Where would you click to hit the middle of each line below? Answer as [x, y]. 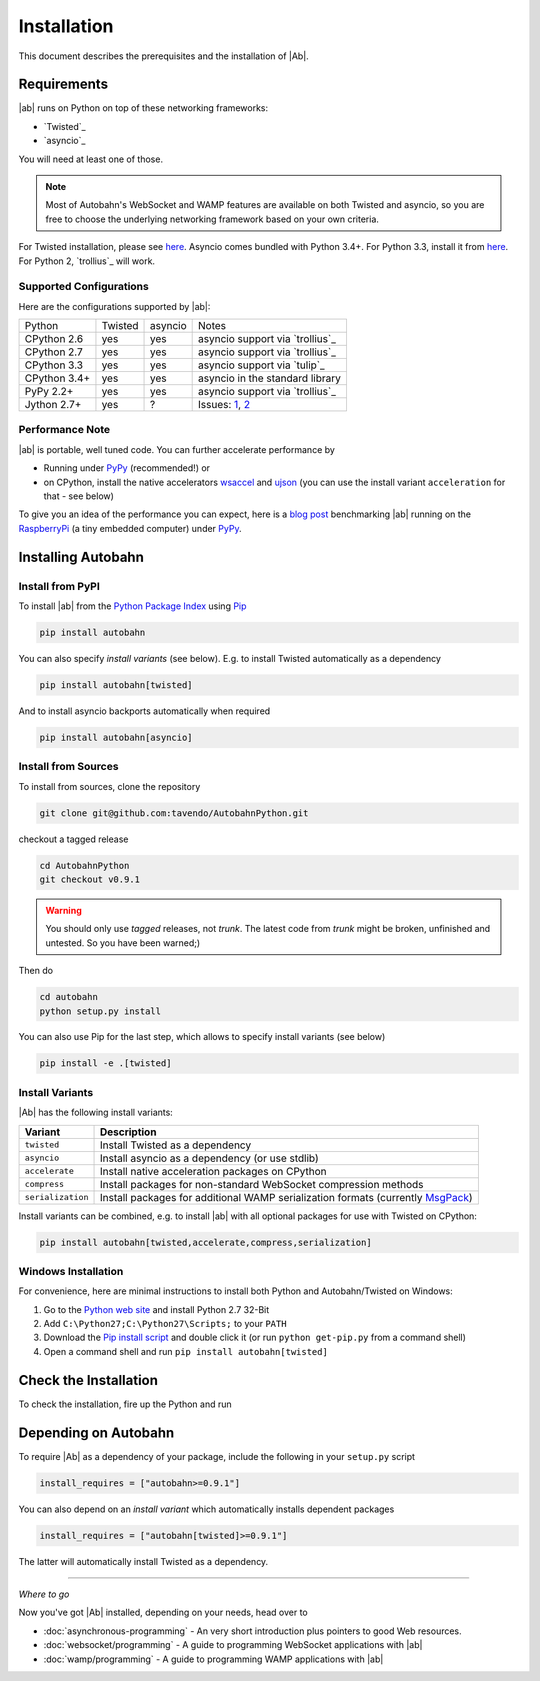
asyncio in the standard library [270, 378]
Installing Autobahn [81, 556]
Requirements [63, 84]
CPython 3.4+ [57, 378]
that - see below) [79, 496]
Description [128, 1132]
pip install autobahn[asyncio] [116, 737]
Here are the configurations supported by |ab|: [114, 306]
